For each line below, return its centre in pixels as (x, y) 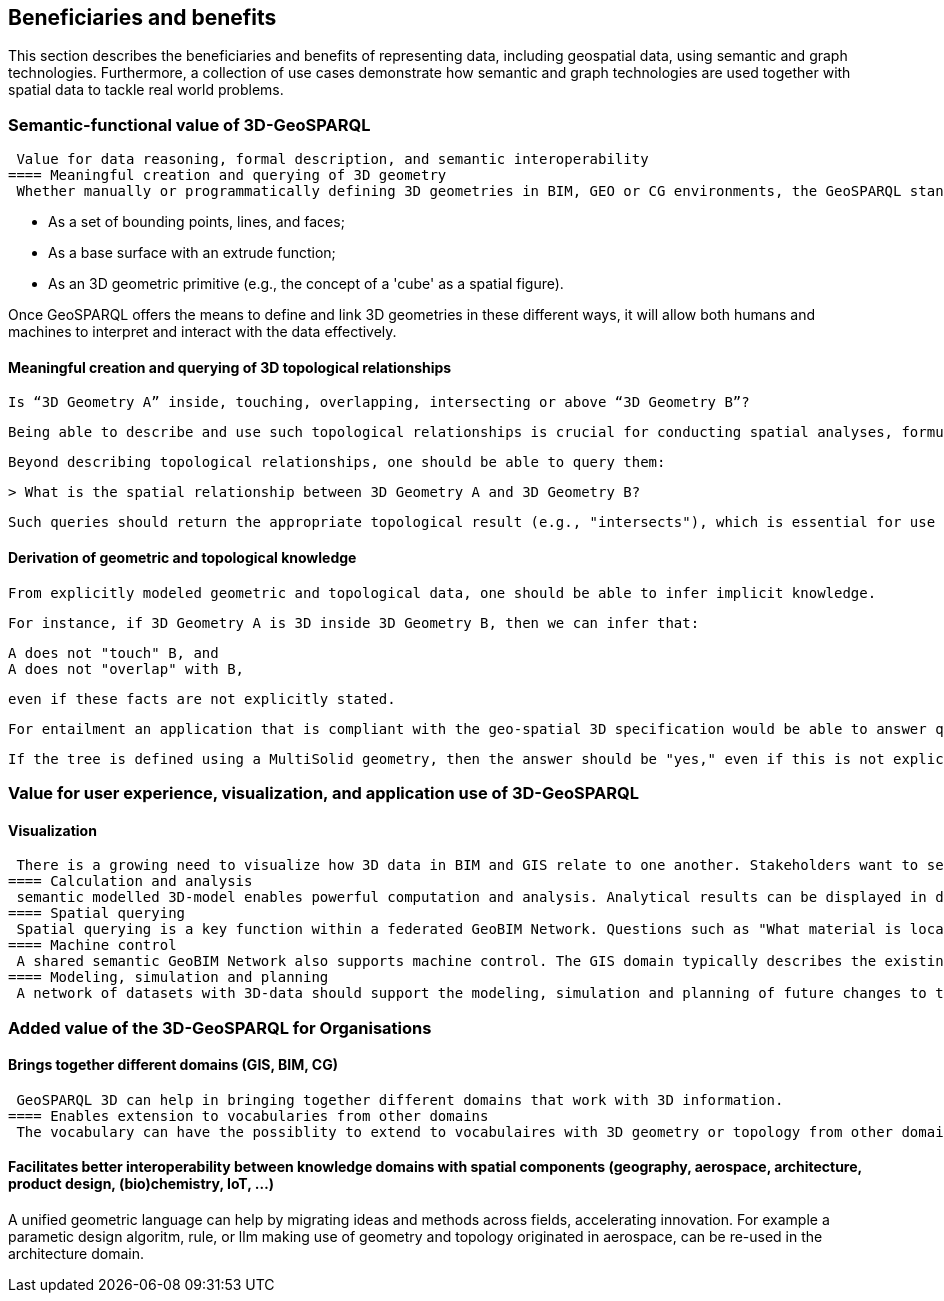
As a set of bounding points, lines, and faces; (196, 222)
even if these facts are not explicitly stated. (202, 698)
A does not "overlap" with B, (126, 668)
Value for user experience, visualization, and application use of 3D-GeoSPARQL (323, 792)
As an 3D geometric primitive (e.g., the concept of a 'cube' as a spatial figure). (306, 284)
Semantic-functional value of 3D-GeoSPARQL (189, 124)
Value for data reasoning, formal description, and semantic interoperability (332, 159)
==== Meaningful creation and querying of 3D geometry (227, 175)
